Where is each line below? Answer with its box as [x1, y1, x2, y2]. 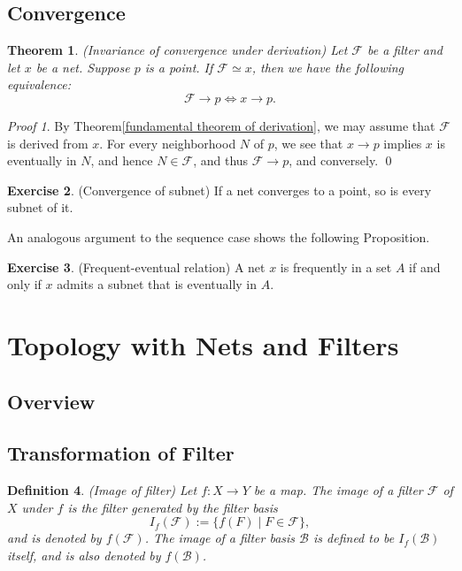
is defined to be [313, 529, 395, 547]
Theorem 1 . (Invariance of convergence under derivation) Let [7, 41, 348, 59]
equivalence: [7, 75, 71, 94]
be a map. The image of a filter [253, 481, 423, 499]
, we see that [273, 133, 343, 152]
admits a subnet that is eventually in [57, 275, 258, 293]
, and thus [193, 151, 249, 170]
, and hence [90, 151, 153, 170]
